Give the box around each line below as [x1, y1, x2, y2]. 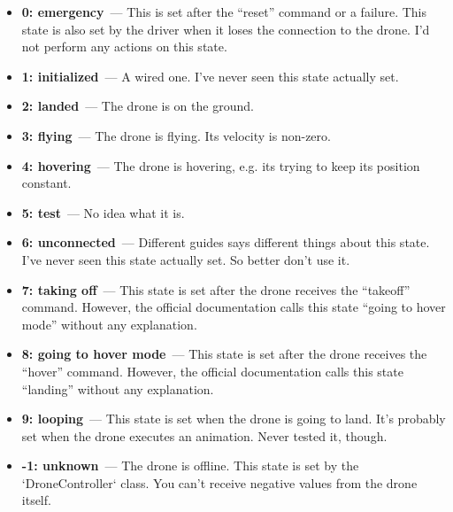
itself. [21, 491, 51, 509]
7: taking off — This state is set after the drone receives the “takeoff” [21, 280, 411, 299]
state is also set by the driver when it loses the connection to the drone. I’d [21, 19, 430, 38]
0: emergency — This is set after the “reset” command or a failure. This [21, 3, 427, 20]
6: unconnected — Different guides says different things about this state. [21, 233, 430, 252]
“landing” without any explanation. [21, 379, 214, 398]
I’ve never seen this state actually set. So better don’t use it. [21, 250, 350, 268]
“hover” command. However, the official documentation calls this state [21, 361, 403, 380]
